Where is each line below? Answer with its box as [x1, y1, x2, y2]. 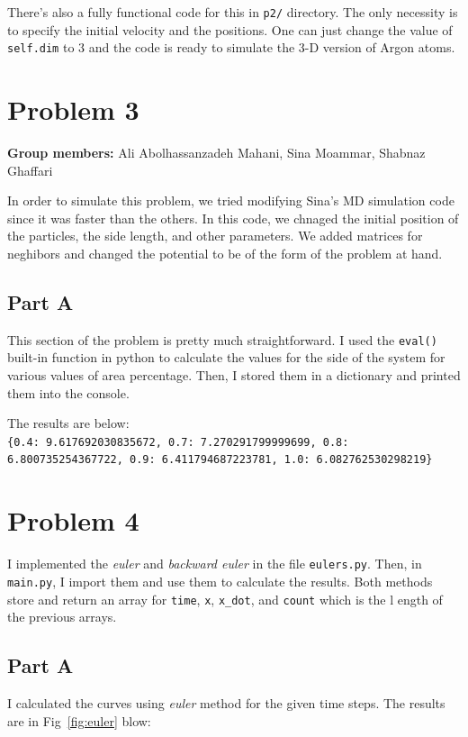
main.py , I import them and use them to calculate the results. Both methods [7, 571, 433, 590]
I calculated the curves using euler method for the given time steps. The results [7, 694, 445, 713]
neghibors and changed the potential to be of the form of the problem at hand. [7, 244, 443, 262]
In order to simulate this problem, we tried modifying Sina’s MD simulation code [7, 191, 454, 210]
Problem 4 [7, 502, 139, 539]
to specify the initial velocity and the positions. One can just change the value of [7, 20, 453, 39]
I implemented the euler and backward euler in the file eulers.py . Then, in [7, 554, 422, 573]
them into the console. [7, 383, 130, 402]
